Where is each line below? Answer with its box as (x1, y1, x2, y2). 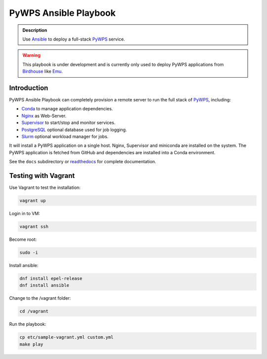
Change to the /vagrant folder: (9, 295, 71, 301)
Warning (22, 52, 41, 58)
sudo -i (19, 250, 38, 255)
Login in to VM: (9, 211, 41, 217)
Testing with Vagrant (9, 171, 75, 180)
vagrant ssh (19, 224, 49, 229)
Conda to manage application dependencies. (21, 106, 113, 112)
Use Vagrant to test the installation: (9, 184, 81, 190)
